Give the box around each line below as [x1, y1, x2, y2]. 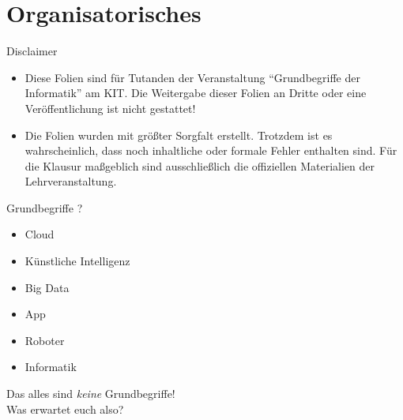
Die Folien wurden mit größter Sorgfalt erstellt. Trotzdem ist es [24, 126, 333, 143]
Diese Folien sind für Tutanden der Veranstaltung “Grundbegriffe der [24, 69, 360, 85]
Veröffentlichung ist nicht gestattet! [24, 99, 196, 116]
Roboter [24, 332, 65, 348]
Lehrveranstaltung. [24, 173, 117, 189]
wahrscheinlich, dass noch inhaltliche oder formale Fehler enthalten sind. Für [24, 142, 397, 159]
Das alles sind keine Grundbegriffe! [6, 385, 175, 402]
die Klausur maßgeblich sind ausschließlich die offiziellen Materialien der [24, 157, 375, 174]
